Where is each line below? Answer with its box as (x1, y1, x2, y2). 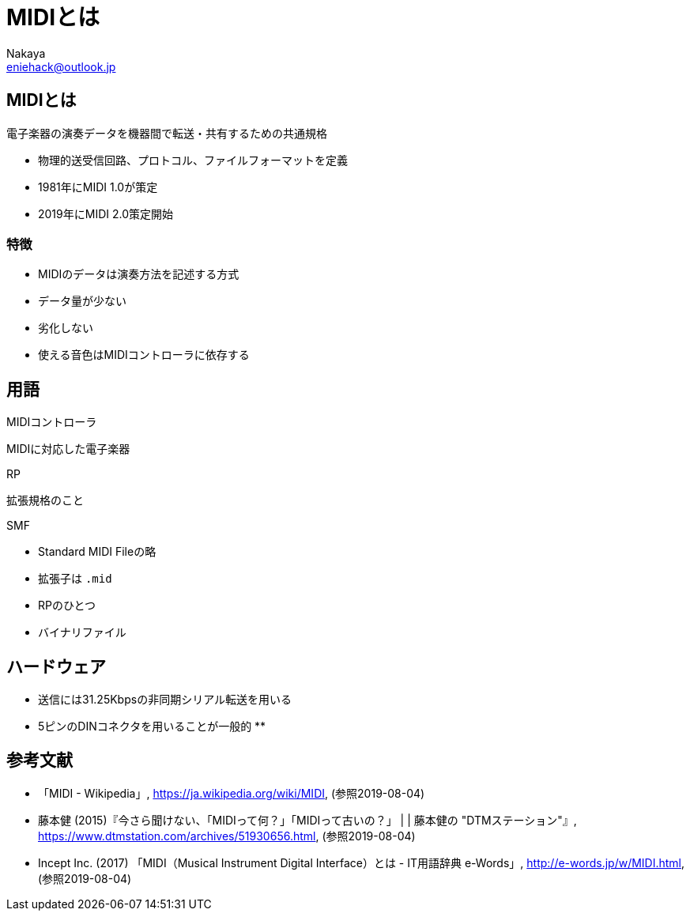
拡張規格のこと (6, 493, 84, 508)
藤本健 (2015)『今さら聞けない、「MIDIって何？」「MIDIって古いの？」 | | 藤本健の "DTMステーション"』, (38, 813, 577, 827)
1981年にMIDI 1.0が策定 (38, 179, 158, 194)
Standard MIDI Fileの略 (38, 545, 156, 559)
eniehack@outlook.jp (6, 59, 116, 74)
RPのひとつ (38, 598, 96, 613)
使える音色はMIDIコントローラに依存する (38, 348, 250, 362)
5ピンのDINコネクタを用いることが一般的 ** (38, 719, 266, 734)
